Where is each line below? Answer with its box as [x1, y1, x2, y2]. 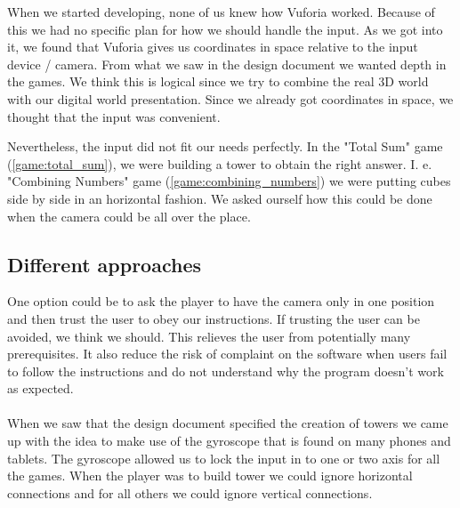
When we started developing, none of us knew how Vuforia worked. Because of [7, 3, 435, 20]
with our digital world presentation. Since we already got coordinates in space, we [7, 89, 454, 108]
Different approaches [7, 250, 202, 278]
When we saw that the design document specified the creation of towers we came [7, 414, 448, 432]
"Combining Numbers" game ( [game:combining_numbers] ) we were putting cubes [7, 172, 451, 190]
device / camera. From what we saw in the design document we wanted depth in [7, 54, 447, 73]
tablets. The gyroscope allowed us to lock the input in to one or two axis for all [7, 448, 440, 467]
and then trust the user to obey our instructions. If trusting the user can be [7, 309, 420, 327]
